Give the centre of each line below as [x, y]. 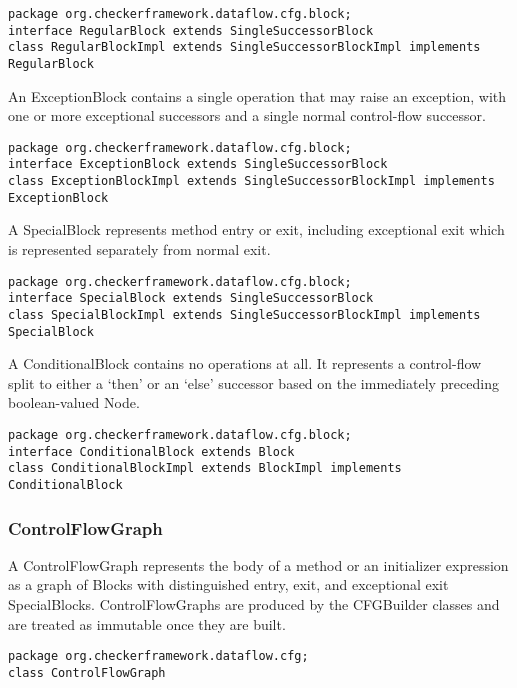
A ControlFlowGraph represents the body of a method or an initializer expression [258, 564]
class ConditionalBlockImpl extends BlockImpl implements [205, 468]
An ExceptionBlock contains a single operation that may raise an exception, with [257, 95]
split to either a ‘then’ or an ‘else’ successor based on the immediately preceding [253, 382]
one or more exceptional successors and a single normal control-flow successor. [247, 115]
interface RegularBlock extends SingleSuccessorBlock [191, 30]
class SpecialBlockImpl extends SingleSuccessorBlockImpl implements [244, 314]
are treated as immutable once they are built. [147, 623]
